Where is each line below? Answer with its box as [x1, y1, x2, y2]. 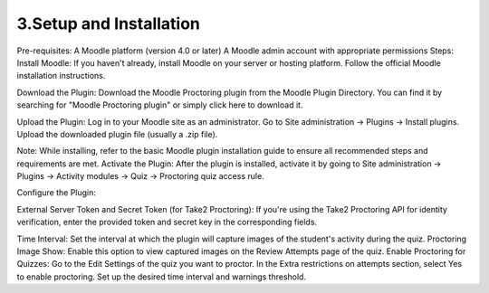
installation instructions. [16, 71, 106, 81]
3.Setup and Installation [16, 14, 201, 33]
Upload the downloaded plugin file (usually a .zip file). [16, 128, 218, 139]
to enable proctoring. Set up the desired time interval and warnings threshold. [16, 271, 307, 282]
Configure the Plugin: [16, 187, 97, 198]
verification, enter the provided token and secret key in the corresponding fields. [16, 217, 317, 228]
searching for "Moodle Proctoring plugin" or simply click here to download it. [16, 99, 303, 110]
